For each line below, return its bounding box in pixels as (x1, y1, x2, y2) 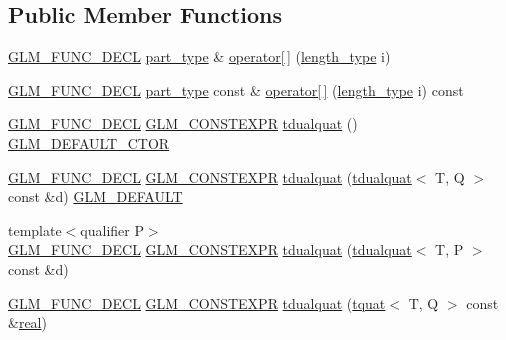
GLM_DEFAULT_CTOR (8, 132, 170, 153)
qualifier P (80, 219, 144, 240)
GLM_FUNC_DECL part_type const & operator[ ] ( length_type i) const (8, 79, 464, 100)
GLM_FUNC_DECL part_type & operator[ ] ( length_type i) (8, 46, 391, 67)
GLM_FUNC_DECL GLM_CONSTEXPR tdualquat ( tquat (8, 292, 386, 313)
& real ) (8, 312, 47, 333)
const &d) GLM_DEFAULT (8, 186, 183, 207)
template (8, 219, 62, 240)
